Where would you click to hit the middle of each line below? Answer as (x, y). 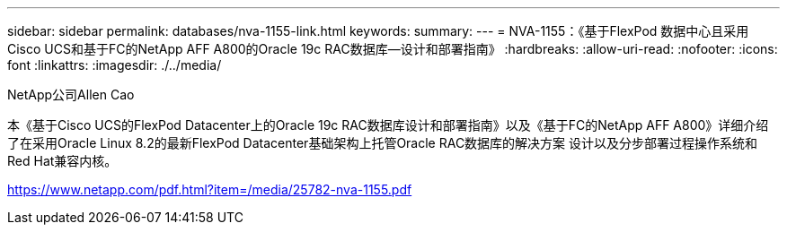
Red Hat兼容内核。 (62, 161)
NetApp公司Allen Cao (71, 95)
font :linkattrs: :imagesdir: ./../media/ (115, 65)
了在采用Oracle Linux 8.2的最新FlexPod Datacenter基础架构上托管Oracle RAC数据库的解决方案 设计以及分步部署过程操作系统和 (383, 143)
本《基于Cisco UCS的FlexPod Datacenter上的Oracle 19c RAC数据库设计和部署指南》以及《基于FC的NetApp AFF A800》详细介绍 (388, 125)
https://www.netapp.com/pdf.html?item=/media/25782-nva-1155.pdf (210, 189)
